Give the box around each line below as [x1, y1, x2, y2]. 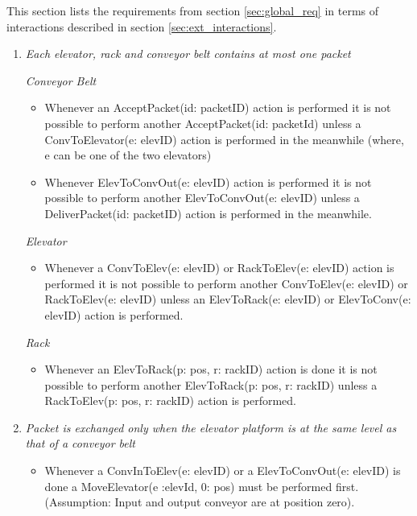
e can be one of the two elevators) [44, 147, 212, 163]
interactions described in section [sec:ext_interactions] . [6, 18, 277, 35]
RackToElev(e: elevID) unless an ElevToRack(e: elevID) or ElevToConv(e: [44, 291, 411, 308]
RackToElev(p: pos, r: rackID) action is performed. [44, 392, 297, 409]
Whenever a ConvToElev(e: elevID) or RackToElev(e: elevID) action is [44, 259, 394, 276]
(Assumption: [44, 493, 111, 510]
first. [335, 477, 359, 494]
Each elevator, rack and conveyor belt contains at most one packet [25, 45, 351, 62]
